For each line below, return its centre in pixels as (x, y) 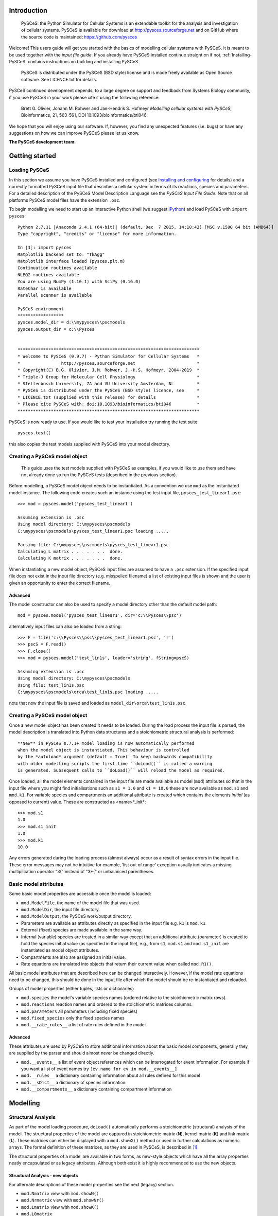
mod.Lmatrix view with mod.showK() (60, 1207)
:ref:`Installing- (237, 55)
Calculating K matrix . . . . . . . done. (70, 558)
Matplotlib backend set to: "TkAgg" (61, 254)
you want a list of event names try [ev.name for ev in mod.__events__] (99, 1069)
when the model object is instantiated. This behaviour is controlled (104, 750)
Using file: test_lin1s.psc (51, 685)
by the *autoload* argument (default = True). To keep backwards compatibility (115, 757)
